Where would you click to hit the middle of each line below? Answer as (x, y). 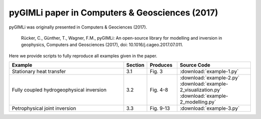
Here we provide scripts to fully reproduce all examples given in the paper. (83, 56)
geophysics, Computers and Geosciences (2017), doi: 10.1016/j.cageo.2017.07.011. (102, 45)
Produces (161, 65)
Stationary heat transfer (39, 72)
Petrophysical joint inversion (44, 108)
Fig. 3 (156, 72)
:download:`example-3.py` (210, 108)
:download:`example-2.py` (210, 78)
